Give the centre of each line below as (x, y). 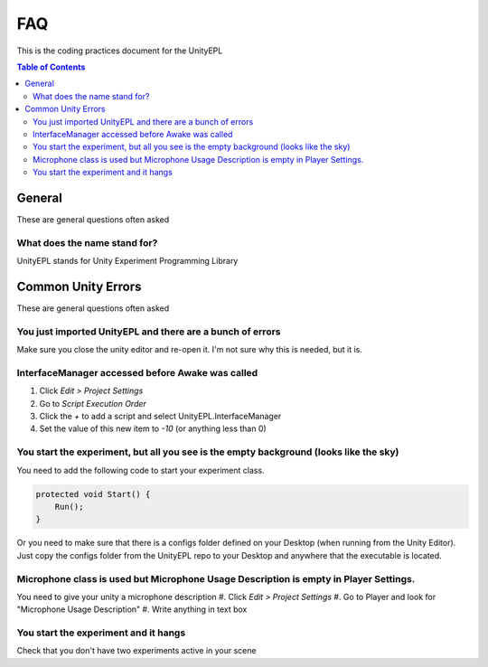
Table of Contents (51, 67)
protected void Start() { (93, 494)
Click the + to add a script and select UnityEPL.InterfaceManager (160, 417)
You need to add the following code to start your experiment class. (141, 470)
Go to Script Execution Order (93, 403)
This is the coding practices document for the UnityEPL (120, 51)
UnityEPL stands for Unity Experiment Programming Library (127, 261)
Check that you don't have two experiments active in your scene (136, 651)
